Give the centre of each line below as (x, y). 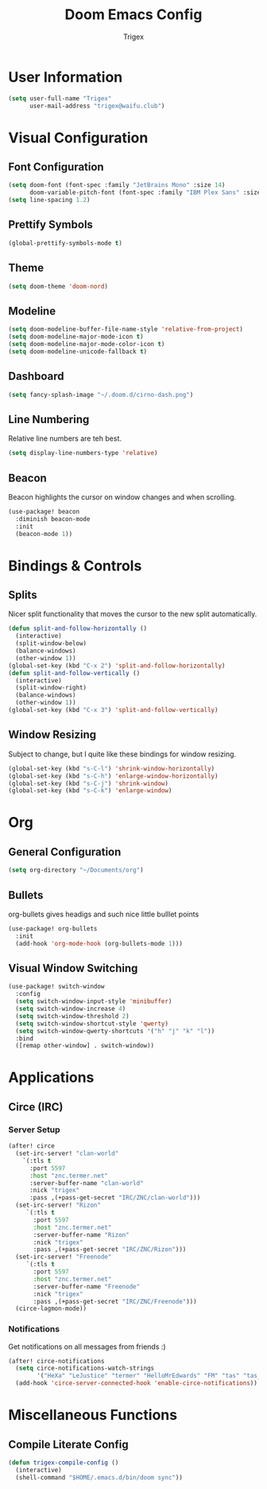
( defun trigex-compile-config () (64, 1463)
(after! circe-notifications (56, 1361)
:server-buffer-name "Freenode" (87, 1286)
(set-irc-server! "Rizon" (58, 1205)
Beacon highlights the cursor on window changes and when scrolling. (122, 497)
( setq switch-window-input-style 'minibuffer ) (94, 1001)
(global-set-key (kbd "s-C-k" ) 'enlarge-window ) (90, 791)
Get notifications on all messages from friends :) (87, 1347)
